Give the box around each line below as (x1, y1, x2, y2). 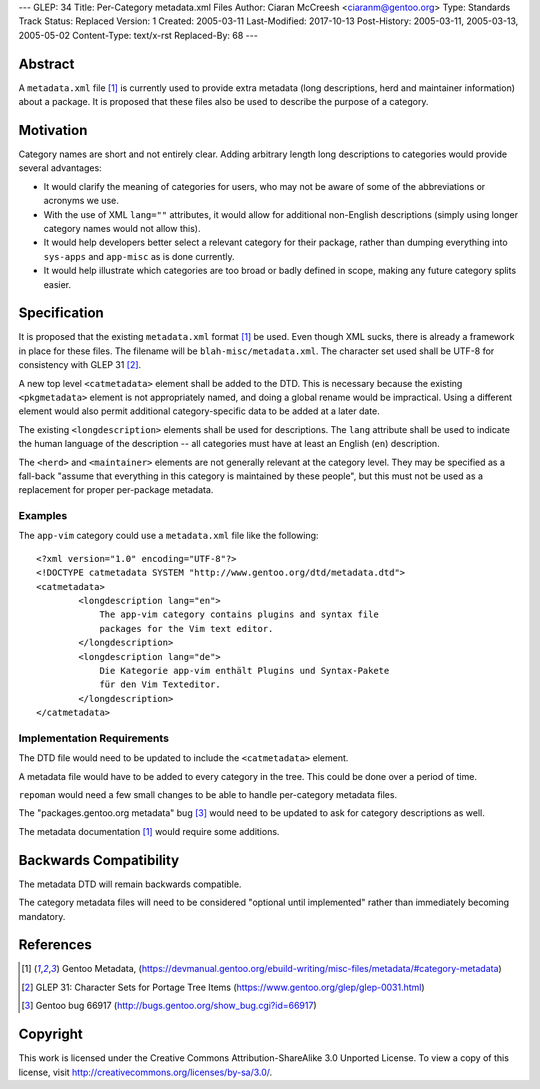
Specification (18, 305, 104, 322)
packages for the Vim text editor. (99, 623, 274, 634)
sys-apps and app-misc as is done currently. (43, 250, 235, 262)
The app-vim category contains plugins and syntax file (99, 609, 379, 620)
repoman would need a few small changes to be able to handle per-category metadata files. (18, 789, 398, 801)
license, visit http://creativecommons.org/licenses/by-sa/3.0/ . (18, 1066, 273, 1078)
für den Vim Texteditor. (99, 679, 222, 690)
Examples (18, 509, 68, 523)
